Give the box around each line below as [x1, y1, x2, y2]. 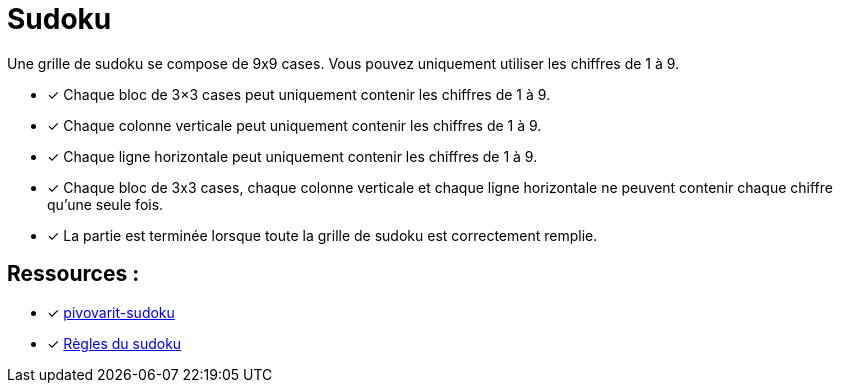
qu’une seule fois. [47, 195, 164, 213]
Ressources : [7, 261, 140, 287]
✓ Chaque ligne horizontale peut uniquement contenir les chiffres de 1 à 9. [47, 147, 538, 165]
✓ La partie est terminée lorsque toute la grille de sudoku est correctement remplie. [47, 226, 598, 244]
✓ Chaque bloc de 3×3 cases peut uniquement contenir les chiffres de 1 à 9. [47, 85, 551, 103]
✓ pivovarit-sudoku [47, 303, 175, 321]
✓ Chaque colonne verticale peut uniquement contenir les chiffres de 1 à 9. [47, 116, 542, 134]
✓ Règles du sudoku [47, 334, 182, 352]
